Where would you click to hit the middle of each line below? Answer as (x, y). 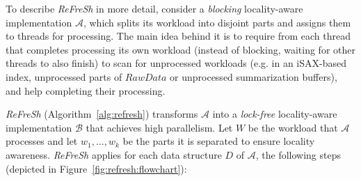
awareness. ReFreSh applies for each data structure (114, 154)
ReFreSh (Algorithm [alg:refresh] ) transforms (102, 114)
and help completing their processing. (86, 90)
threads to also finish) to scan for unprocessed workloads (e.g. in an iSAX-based (176, 63)
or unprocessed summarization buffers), (254, 76)
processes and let (42, 141)
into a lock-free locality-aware (275, 114)
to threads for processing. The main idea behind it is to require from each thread (178, 36)
